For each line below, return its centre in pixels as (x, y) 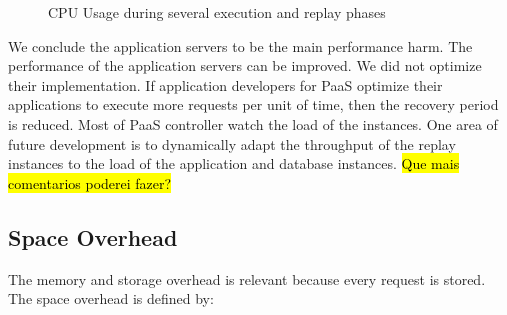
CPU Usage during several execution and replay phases (217, 12)
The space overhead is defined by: (111, 298)
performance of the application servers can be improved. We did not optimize (245, 65)
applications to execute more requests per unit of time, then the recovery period (253, 104)
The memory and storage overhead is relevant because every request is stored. (247, 278)
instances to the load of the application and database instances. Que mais (234, 163)
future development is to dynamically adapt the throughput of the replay (232, 143)
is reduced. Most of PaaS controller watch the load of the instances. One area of (253, 123)
